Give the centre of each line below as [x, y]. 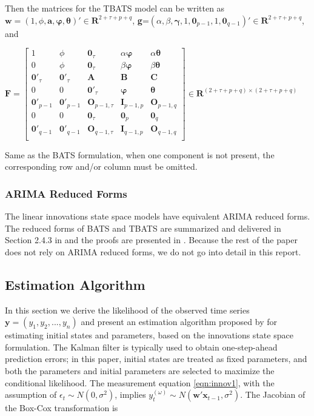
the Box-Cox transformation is [62, 408]
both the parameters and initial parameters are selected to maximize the [140, 370]
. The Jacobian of [273, 394]
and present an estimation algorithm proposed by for [179, 322]
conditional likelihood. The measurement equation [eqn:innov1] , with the [140, 382]
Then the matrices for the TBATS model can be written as [115, 8]
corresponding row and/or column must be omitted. [101, 166]
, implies [130, 394]
